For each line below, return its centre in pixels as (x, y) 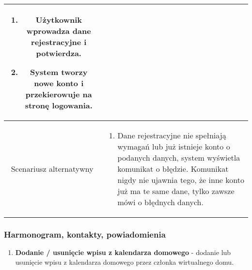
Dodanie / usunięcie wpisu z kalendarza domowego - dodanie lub (123, 252)
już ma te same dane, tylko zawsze (176, 191)
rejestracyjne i (59, 42)
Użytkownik (59, 20)
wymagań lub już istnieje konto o (174, 146)
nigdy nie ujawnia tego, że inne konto (181, 180)
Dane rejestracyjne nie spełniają (172, 135)
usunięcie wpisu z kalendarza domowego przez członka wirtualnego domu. (125, 262)
